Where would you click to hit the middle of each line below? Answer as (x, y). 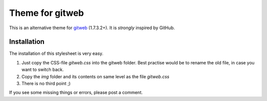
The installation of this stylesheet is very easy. (56, 53)
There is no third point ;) (46, 84)
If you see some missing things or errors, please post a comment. (76, 93)
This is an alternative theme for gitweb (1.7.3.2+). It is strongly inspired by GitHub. (92, 28)
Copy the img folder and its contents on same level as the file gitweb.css (95, 76)
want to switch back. (43, 70)
